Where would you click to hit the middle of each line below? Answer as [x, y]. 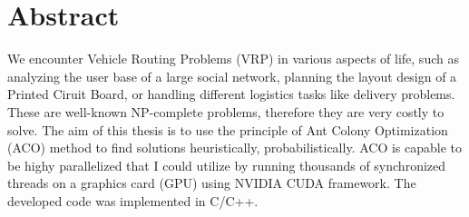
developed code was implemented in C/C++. [133, 200]
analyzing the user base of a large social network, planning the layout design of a [232, 76]
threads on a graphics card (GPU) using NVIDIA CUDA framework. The [212, 183]
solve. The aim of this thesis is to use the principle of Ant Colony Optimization [228, 129]
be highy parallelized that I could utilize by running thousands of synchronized [227, 165]
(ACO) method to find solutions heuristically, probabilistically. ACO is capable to [235, 148]
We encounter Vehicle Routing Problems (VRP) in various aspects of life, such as [233, 59]
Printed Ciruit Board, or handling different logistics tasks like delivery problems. [231, 94]
